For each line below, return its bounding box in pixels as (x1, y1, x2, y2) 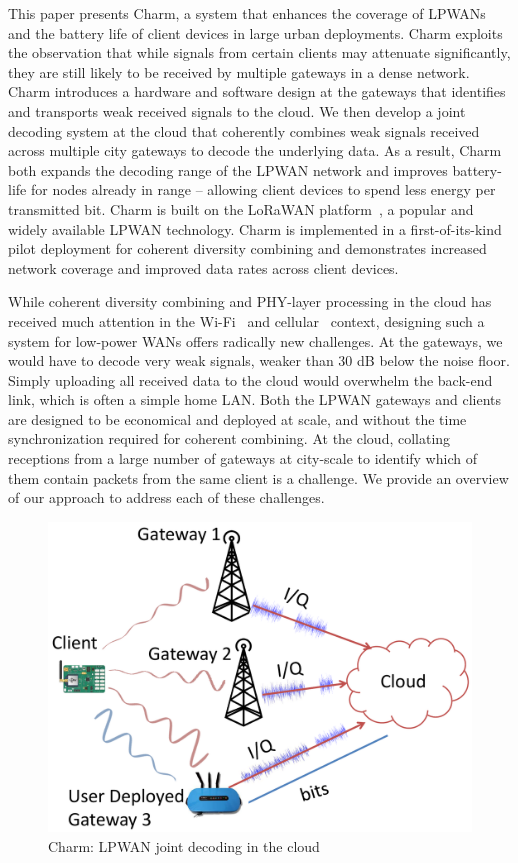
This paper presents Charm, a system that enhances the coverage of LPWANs (8, 3, 486, 23)
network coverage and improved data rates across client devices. (8, 257, 399, 278)
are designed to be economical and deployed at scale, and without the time (8, 408, 467, 429)
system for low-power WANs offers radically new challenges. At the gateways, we (8, 330, 503, 351)
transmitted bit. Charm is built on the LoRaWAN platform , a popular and (8, 198, 474, 219)
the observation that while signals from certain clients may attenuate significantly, (8, 42, 511, 63)
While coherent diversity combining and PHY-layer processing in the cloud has (8, 291, 492, 312)
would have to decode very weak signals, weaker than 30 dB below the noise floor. (8, 350, 510, 371)
